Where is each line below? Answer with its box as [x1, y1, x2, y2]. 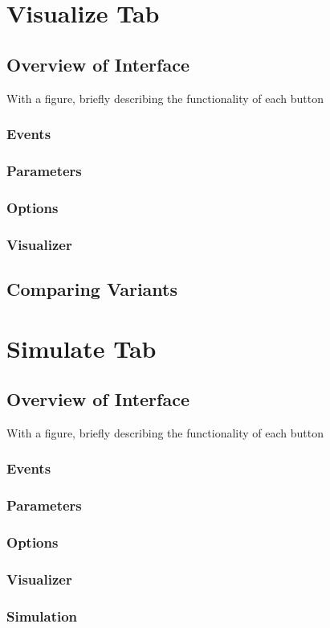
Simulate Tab [6, 331, 157, 364]
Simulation [6, 605, 78, 626]
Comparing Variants [6, 276, 178, 301]
